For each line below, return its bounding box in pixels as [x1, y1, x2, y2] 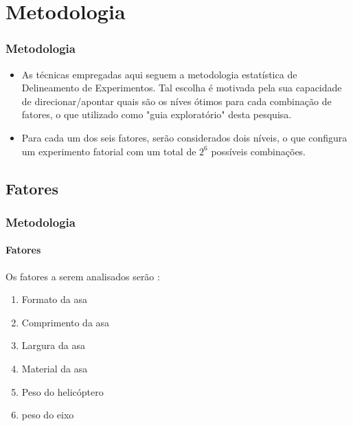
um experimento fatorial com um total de [21, 144, 196, 158]
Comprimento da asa [21, 315, 110, 329]
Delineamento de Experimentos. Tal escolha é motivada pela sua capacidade [21, 80, 342, 95]
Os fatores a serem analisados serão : [5, 269, 160, 283]
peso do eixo [21, 407, 74, 422]
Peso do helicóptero [21, 384, 104, 399]
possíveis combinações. [211, 144, 306, 158]
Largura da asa [21, 338, 85, 352]
